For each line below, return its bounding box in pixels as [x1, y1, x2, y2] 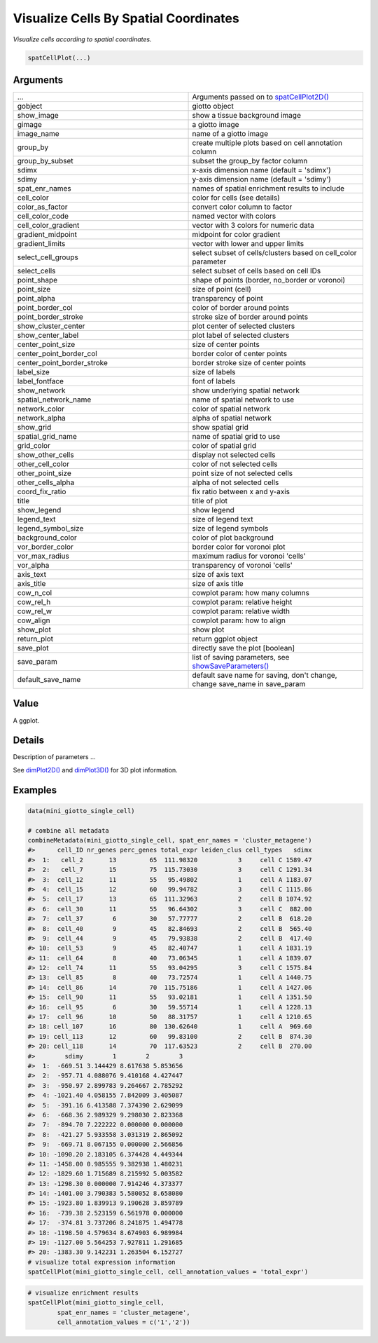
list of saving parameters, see [192, 653, 290, 662]
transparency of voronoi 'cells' [192, 561, 293, 571]
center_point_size [17, 340, 76, 350]
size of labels [192, 367, 236, 377]
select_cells [17, 266, 56, 276]
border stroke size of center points [192, 358, 307, 368]
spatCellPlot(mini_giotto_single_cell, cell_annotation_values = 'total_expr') [27, 1268, 309, 1276]
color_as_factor [17, 202, 68, 212]
